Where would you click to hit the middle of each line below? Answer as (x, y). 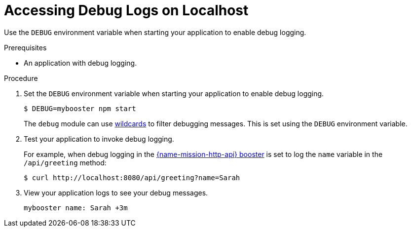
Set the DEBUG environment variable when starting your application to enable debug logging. (174, 93)
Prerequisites (25, 47)
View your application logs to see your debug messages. (116, 192)
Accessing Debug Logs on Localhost (126, 10)
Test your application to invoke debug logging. (99, 139)
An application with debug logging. (80, 63)
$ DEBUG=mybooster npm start (80, 108)
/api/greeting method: (65, 162)
